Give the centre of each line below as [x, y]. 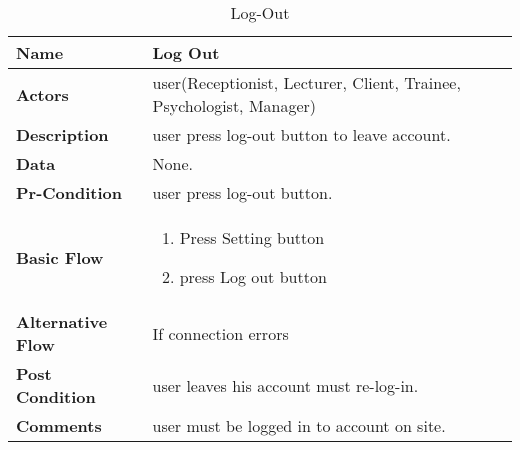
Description [62, 134]
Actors [42, 94]
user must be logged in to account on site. [299, 425]
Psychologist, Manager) [234, 105]
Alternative [62, 321]
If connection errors [220, 333]
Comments [59, 425]
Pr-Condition [69, 192]
